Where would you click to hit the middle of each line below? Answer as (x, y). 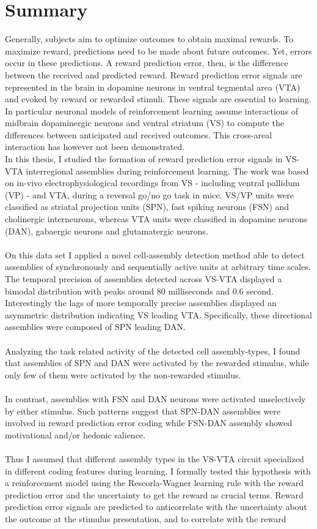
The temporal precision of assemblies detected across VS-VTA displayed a (144, 279)
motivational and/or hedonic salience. (75, 434)
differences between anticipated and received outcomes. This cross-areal (139, 134)
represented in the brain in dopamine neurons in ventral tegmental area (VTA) (153, 87)
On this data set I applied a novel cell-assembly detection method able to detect (155, 254)
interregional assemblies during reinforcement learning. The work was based (167, 171)
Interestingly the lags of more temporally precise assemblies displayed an (141, 303)
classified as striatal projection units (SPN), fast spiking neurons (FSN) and (147, 207)
